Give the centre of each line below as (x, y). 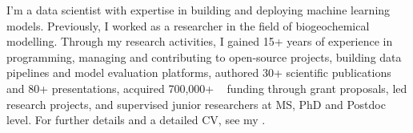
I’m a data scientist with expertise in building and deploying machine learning (198, 10)
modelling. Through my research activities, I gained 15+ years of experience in (200, 41)
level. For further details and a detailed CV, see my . (136, 120)
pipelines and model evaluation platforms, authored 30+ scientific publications (199, 73)
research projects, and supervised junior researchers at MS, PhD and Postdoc (196, 104)
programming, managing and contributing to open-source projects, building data (204, 56)
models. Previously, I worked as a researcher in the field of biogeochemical (188, 25)
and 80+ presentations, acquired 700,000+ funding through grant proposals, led (207, 88)
